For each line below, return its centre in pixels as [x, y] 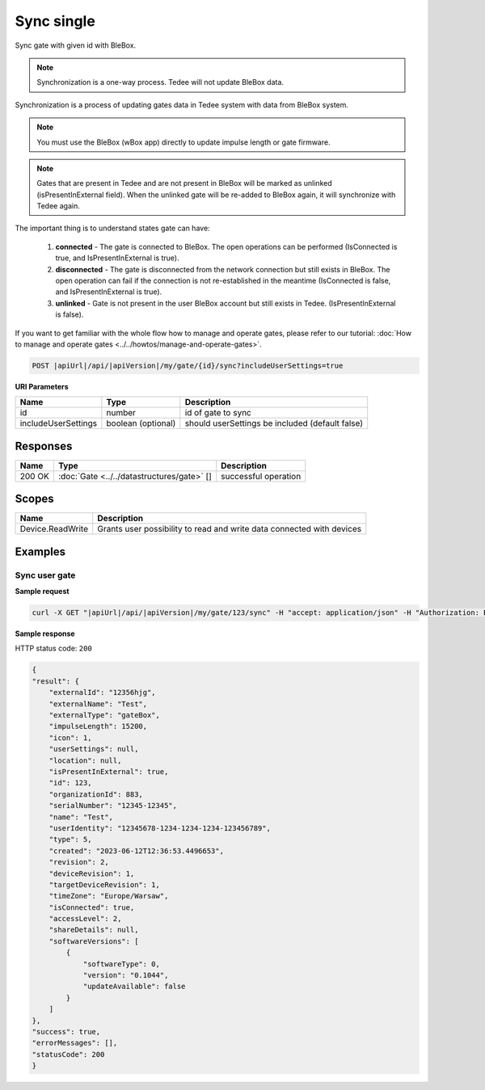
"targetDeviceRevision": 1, [105, 884]
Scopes [34, 499]
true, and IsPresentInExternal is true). [117, 258]
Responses [44, 446]
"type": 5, [70, 840]
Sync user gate [45, 575]
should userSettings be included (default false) [274, 423]
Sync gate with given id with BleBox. [76, 45]
